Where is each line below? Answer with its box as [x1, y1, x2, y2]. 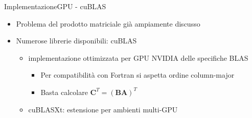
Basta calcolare [40, 86, 88, 97]
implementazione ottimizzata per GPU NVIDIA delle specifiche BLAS [28, 52, 248, 63]
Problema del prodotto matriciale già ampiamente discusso [16, 18, 200, 29]
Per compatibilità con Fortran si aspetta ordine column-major [40, 69, 235, 80]
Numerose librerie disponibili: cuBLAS [16, 35, 137, 46]
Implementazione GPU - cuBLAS [4, 1, 106, 11]
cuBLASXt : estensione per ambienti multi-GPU [28, 104, 178, 114]
